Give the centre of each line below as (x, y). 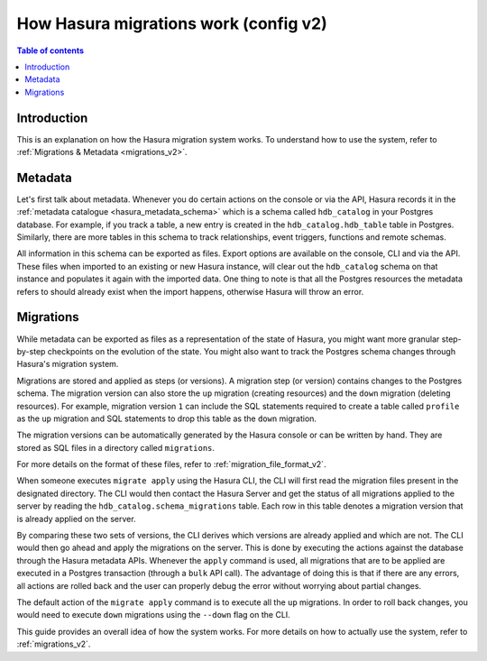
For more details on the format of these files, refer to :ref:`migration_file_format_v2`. (171, 464)
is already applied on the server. (76, 519)
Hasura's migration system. (68, 364)
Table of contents (51, 50)
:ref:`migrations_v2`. (54, 644)
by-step (31, 351)
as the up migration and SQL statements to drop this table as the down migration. (167, 418)
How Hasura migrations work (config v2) (172, 23)
